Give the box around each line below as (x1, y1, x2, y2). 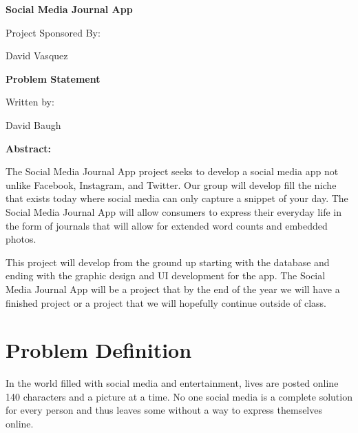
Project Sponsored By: (6, 25, 101, 39)
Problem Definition (6, 336, 192, 364)
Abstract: (6, 141, 52, 155)
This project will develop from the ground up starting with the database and (6, 254, 330, 269)
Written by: (6, 94, 54, 109)
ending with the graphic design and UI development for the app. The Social (6, 268, 326, 283)
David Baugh (6, 117, 61, 132)
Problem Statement (6, 71, 101, 85)
